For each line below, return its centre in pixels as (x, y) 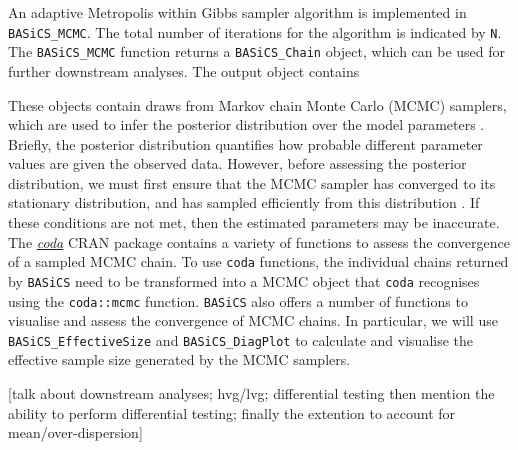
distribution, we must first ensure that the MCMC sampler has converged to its (252, 182)
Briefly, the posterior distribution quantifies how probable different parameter (245, 143)
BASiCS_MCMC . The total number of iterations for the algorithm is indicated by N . (255, 31)
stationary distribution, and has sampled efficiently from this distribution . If (244, 202)
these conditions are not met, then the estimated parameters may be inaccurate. (254, 222)
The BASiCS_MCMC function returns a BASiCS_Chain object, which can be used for (257, 51)
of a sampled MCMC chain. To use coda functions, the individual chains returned (258, 261)
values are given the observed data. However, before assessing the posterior (237, 163)
